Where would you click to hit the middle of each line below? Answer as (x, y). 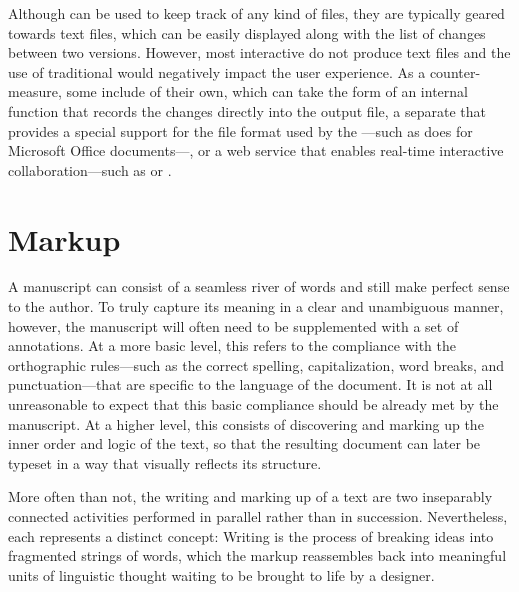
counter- (455, 71)
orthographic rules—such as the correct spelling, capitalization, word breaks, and (256, 364)
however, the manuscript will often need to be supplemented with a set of (233, 325)
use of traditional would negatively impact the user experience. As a (217, 71)
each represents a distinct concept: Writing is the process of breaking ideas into (251, 535)
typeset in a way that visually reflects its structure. (165, 462)
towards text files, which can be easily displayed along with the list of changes (247, 32)
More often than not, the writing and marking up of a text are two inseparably (250, 496)
